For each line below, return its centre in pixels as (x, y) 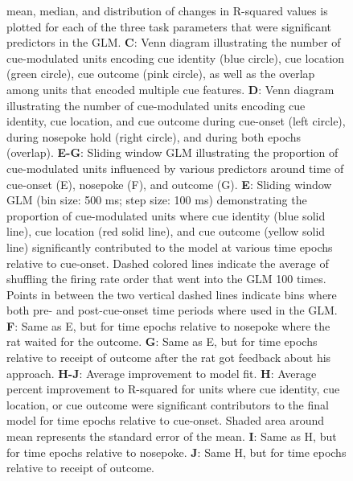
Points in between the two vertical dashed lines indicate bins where (172, 294)
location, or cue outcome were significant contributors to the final (168, 404)
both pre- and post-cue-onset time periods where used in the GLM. (172, 310)
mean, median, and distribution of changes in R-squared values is (167, 10)
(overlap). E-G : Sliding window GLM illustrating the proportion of (172, 152)
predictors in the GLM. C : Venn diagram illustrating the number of (174, 42)
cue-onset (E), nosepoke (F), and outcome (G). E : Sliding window (169, 184)
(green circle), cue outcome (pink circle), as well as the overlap (161, 74)
